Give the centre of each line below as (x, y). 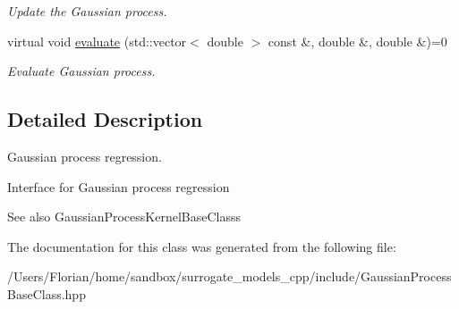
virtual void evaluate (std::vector (97, 41)
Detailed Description (105, 119)
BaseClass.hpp (47, 293)
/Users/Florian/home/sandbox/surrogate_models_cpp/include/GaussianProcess (229, 276)
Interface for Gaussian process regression (119, 186)
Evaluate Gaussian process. (81, 71)
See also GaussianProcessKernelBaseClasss (124, 217)
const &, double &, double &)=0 (357, 41)
